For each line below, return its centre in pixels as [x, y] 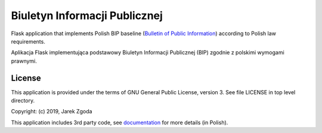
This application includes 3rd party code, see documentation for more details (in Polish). [120, 122]
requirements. [28, 41]
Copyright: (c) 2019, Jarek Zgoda [52, 112]
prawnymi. [24, 61]
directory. [23, 101]
